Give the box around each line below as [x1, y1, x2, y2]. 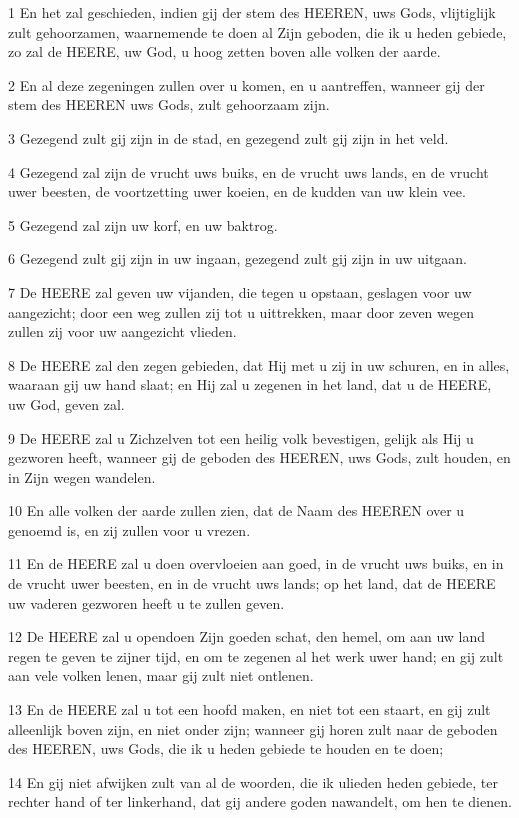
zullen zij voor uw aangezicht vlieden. [8, 321, 237, 342]
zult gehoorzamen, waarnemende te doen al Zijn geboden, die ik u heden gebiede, [8, 21, 507, 42]
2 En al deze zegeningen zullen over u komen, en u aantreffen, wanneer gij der [8, 74, 485, 95]
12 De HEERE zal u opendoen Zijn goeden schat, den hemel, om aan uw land [8, 626, 486, 647]
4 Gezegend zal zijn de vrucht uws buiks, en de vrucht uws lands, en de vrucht [8, 161, 489, 182]
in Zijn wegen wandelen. [8, 466, 156, 487]
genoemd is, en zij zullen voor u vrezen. [8, 519, 251, 540]
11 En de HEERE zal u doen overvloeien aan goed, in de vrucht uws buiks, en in [8, 553, 504, 574]
